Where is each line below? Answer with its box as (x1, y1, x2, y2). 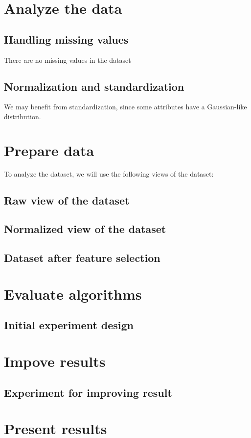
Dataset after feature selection (4, 250, 160, 265)
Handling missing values (4, 31, 129, 47)
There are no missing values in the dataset (4, 54, 131, 65)
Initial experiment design (4, 317, 134, 333)
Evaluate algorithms (4, 283, 142, 304)
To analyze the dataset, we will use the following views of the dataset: (4, 168, 214, 179)
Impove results (4, 351, 106, 371)
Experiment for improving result (4, 385, 172, 400)
